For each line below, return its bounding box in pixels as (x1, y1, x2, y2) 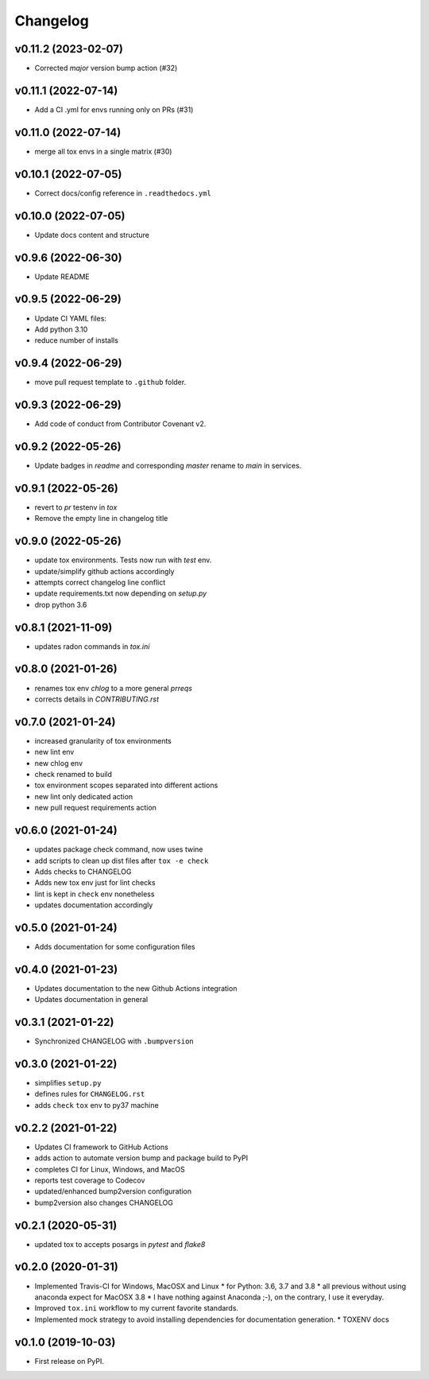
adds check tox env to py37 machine (34, 1100, 159, 1109)
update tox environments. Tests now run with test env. (34, 555, 212, 565)
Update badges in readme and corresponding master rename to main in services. (34, 461, 302, 470)
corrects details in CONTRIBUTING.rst (34, 694, 159, 704)
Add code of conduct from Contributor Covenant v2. (34, 419, 207, 429)
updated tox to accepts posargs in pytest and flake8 (34, 1239, 206, 1249)
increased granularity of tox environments (34, 736, 172, 745)
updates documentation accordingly (34, 900, 153, 910)
